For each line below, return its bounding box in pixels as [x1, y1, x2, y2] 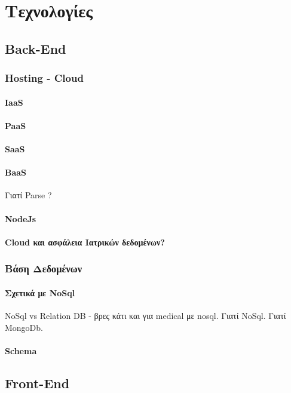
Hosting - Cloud [5, 70, 84, 85]
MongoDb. [5, 321, 43, 333]
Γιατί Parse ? [5, 189, 52, 201]
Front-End [5, 373, 70, 392]
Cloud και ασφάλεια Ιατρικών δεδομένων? [5, 235, 165, 248]
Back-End [5, 39, 66, 57]
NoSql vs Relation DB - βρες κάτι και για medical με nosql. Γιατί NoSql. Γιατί [5, 309, 286, 321]
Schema [5, 344, 37, 357]
